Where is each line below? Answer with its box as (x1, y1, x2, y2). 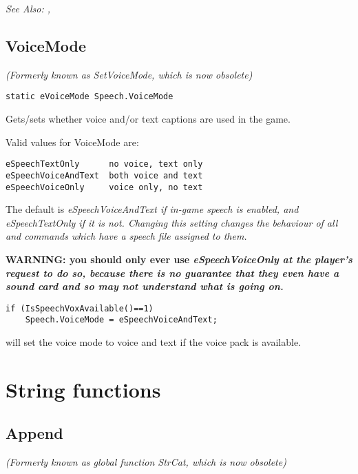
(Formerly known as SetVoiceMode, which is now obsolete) (6, 67, 253, 81)
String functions (6, 375, 161, 403)
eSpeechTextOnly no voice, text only (6, 159, 203, 169)
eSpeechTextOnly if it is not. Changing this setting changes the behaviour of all (6, 215, 338, 229)
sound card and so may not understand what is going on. (6, 279, 284, 293)
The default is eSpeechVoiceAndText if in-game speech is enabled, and (6, 202, 299, 216)
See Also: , (6, 1, 50, 15)
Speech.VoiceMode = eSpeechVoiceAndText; (25, 315, 218, 325)
